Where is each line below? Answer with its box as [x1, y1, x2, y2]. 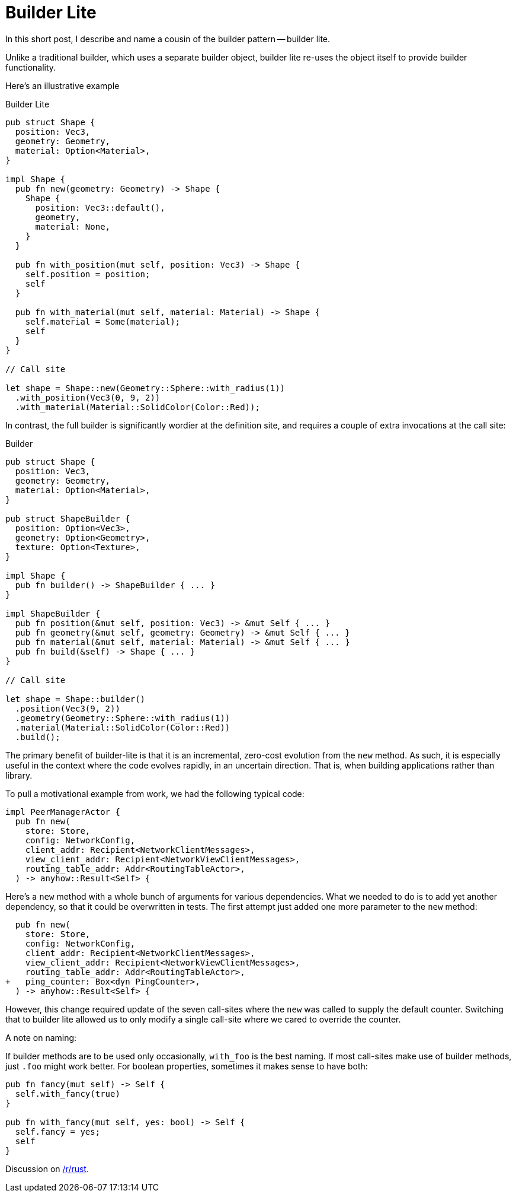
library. [5, 770, 33, 780]
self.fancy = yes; [15, 1126, 101, 1136]
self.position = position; [25, 269, 150, 279]
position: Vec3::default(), [35, 202, 165, 212]
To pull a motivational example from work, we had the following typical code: [5, 788, 305, 799]
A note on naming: [5, 1032, 77, 1043]
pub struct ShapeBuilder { [5, 513, 130, 523]
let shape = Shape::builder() [5, 694, 146, 704]
